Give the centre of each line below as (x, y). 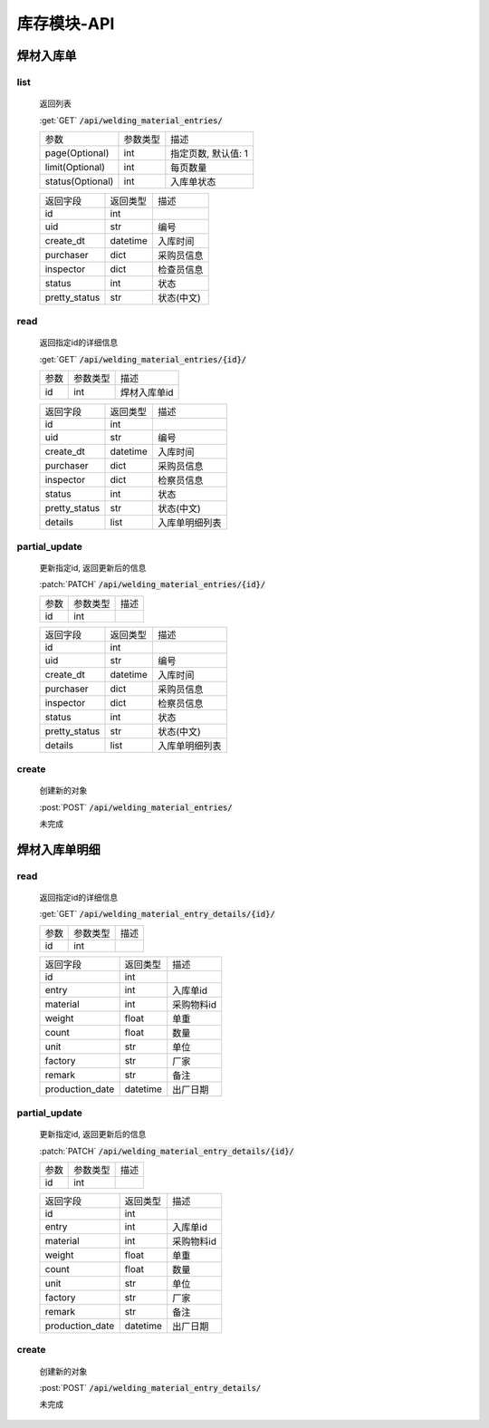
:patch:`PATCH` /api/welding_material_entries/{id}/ (153, 584)
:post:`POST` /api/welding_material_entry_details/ (150, 1387)
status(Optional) (79, 181)
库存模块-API (66, 24)
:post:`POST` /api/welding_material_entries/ (136, 807)
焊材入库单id (147, 392)
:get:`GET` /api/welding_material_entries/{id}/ (143, 359)
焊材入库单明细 (58, 849)
